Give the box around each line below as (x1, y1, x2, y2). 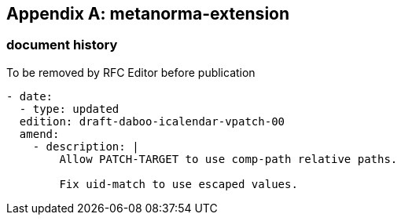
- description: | (32, 139, 139, 153)
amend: (19, 127, 60, 140)
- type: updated (19, 102, 120, 115)
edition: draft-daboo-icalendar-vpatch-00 (19, 114, 285, 128)
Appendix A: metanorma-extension (6, 4, 290, 24)
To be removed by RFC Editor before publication (6, 65, 256, 79)
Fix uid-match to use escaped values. (59, 177, 298, 190)
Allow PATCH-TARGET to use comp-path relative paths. (59, 152, 398, 165)
